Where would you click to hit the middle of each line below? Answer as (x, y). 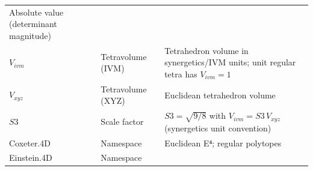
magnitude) (30, 35)
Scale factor (122, 121)
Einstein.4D (31, 157)
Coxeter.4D (30, 142)
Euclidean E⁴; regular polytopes (223, 142)
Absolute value (36, 12)
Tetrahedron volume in (206, 50)
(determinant (33, 24)
